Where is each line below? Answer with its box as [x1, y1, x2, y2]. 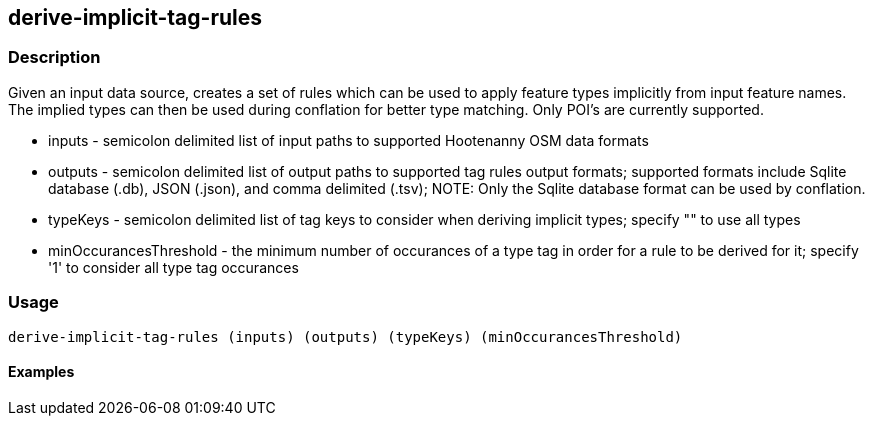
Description [8, 47, 101, 68]
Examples [8, 363, 75, 381]
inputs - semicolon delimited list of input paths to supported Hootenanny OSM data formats [48, 131, 649, 149]
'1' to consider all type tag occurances [48, 258, 299, 276]
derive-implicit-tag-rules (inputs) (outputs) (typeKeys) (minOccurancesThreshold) [8, 328, 683, 345]
